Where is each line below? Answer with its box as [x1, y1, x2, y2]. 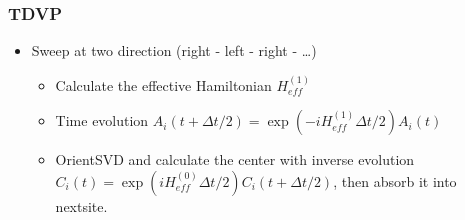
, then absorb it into [333, 170, 457, 191]
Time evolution [55, 110, 149, 131]
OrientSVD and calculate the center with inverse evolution [55, 149, 415, 170]
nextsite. [55, 195, 108, 216]
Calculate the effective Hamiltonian [55, 74, 272, 95]
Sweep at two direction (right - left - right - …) [31, 40, 317, 61]
